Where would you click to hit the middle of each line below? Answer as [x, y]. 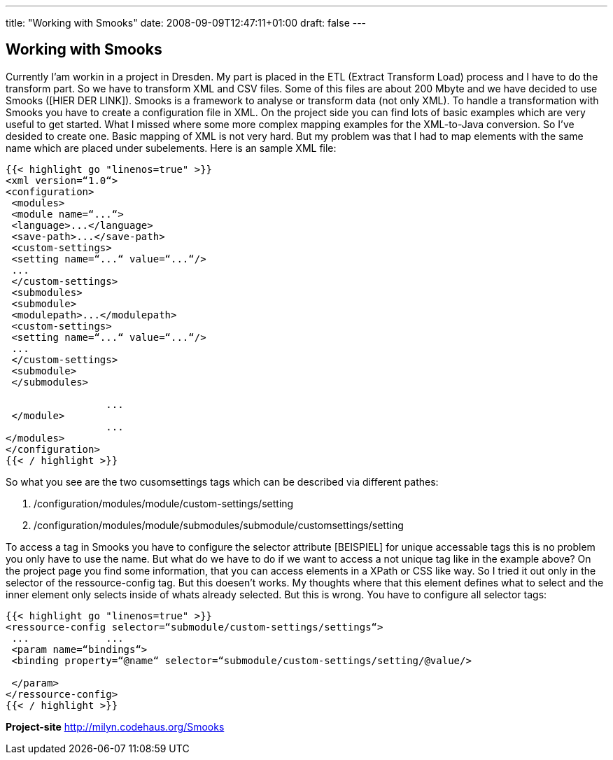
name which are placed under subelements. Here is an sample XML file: [171, 148]
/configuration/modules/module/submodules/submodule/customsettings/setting [219, 525]
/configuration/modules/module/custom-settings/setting [164, 503]
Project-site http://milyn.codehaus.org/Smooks [115, 726]
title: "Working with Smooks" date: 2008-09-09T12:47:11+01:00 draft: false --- [186, 23]
